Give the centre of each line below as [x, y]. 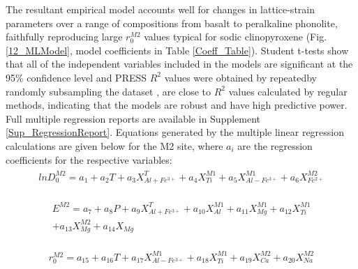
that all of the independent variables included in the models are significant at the [179, 64]
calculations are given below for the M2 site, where [114, 145]
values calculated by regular [288, 91]
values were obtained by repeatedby [241, 77]
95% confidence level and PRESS [76, 77]
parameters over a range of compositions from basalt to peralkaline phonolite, [172, 23]
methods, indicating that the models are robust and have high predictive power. [177, 105]
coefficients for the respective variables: [89, 159]
